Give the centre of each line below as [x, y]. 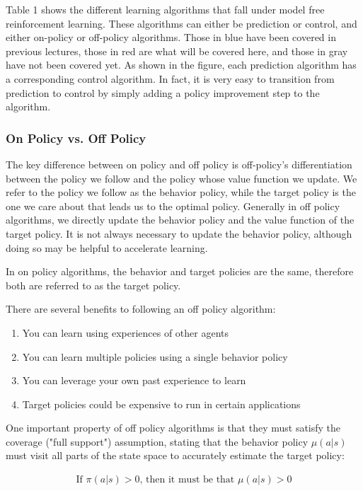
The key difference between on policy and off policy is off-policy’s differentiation [179, 164]
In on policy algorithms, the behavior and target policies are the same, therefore [180, 271]
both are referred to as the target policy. [93, 285]
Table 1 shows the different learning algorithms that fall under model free [165, 9]
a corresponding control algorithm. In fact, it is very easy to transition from [170, 78]
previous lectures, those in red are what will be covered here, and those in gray [177, 51]
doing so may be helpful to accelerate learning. [107, 247]
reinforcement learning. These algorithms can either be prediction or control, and [181, 23]
